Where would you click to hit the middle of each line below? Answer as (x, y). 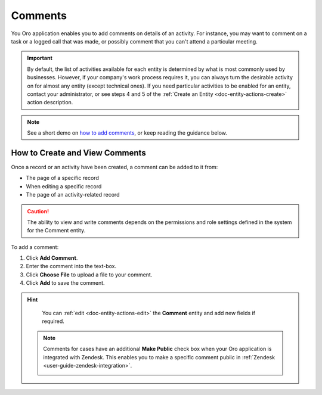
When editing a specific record (64, 186)
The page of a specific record (63, 178)
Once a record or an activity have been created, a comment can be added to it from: (114, 167)
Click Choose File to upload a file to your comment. (89, 275)
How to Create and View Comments (78, 153)
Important (40, 58)
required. (53, 321)
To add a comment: (35, 247)
